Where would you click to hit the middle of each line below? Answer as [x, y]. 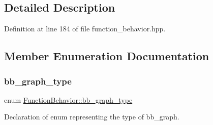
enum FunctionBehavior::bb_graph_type [68, 99]
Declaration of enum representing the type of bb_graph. [92, 117]
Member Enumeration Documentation [107, 56]
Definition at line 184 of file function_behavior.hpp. [85, 29]
